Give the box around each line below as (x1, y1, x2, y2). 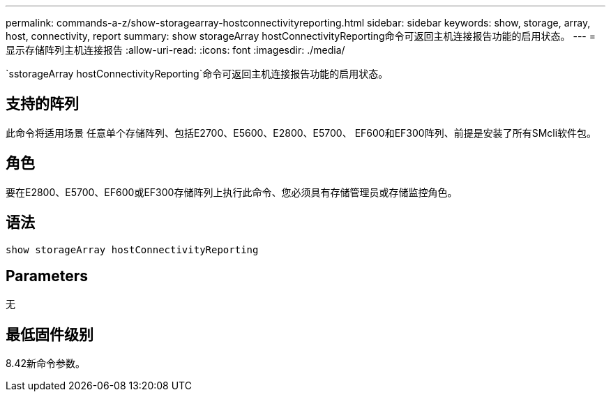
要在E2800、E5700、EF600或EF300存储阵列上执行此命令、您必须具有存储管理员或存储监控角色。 (6, 186, 458, 198)
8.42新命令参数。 (6, 357, 85, 370)
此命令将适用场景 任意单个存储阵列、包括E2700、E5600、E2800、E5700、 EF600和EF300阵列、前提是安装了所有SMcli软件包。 (6, 126, 597, 139)
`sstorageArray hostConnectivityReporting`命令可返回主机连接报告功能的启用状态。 (6, 68, 389, 80)
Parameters (6, 267, 88, 285)
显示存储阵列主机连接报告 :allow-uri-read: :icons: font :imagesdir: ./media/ (6, 44, 345, 56)
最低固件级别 (6, 325, 93, 343)
